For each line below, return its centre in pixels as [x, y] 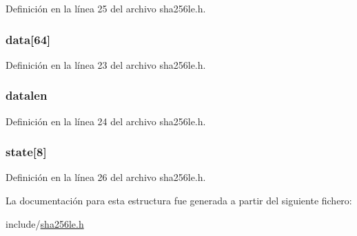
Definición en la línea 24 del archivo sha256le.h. [106, 121]
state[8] [26, 152]
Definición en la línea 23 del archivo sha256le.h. [106, 64]
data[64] [28, 39]
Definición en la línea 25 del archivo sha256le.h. [106, 8]
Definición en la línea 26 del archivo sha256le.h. [106, 177]
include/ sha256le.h [45, 223]
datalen [27, 95]
